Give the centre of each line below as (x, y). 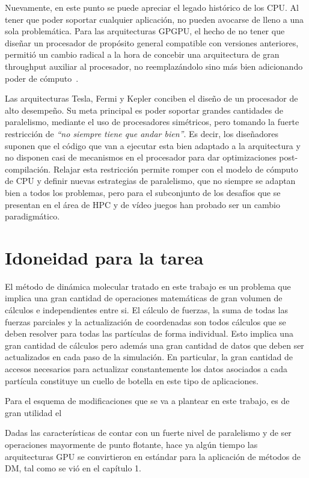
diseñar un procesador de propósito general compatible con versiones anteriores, (152, 42)
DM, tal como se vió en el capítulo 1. (73, 468)
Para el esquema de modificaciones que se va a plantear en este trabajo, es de (147, 401)
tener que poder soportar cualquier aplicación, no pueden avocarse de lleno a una (154, 19)
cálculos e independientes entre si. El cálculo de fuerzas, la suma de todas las (146, 310)
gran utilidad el (33, 412)
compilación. (28, 169)
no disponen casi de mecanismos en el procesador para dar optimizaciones (141, 157)
